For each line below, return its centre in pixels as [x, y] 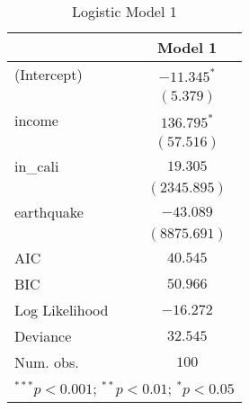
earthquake [49, 212]
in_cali [37, 166]
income [36, 120]
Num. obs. [47, 362]
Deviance [43, 336]
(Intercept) [49, 74]
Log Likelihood [62, 310]
